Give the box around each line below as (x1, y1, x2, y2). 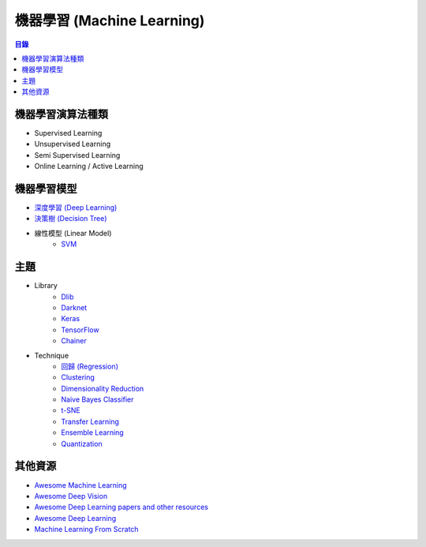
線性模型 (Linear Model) (34, 228, 112, 238)
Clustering (61, 373, 95, 382)
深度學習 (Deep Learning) (34, 203, 118, 212)
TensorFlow (61, 324, 99, 335)
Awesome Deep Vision (34, 491, 108, 500)
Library (34, 281, 58, 290)
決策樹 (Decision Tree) (34, 214, 107, 223)
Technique (34, 350, 69, 360)
